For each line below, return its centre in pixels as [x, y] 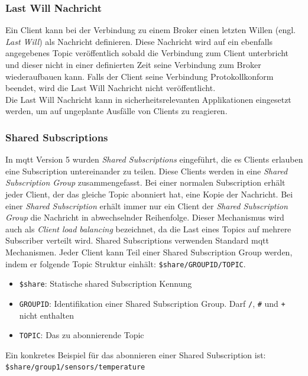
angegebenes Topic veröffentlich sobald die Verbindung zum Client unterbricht [147, 53]
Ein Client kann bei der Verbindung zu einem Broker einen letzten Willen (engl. [150, 30]
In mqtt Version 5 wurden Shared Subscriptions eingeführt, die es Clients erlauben [154, 159]
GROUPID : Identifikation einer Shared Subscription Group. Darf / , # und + [152, 303]
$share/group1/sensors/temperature [75, 367]
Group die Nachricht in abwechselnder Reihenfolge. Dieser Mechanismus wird [145, 217]
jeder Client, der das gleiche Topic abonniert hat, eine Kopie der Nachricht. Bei [149, 194]
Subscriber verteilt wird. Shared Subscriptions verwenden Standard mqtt [137, 240]
